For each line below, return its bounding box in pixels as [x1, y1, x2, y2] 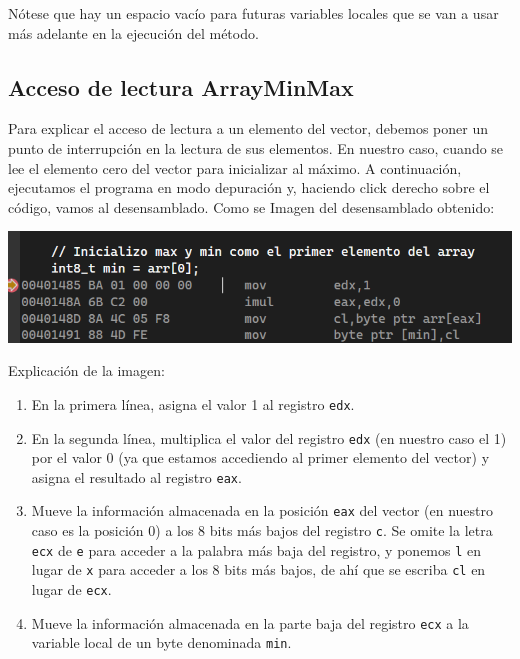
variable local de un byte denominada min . [31, 632, 292, 653]
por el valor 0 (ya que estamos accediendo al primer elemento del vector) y [31, 447, 490, 468]
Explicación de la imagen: [8, 360, 165, 381]
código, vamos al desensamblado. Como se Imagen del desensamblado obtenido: [8, 196, 495, 217]
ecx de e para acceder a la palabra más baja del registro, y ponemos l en [31, 539, 482, 560]
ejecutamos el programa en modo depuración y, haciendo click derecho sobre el [8, 177, 490, 198]
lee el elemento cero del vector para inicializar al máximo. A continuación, [8, 157, 462, 178]
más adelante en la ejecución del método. [8, 22, 259, 43]
